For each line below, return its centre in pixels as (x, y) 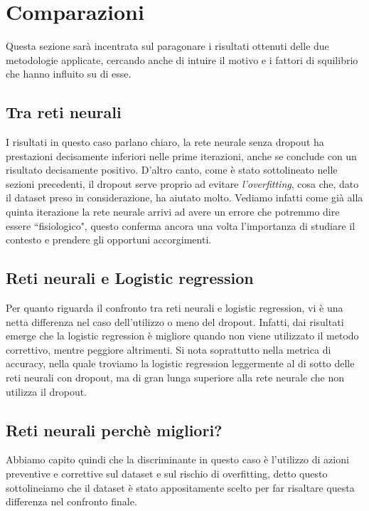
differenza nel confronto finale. (71, 501)
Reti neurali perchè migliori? (114, 430)
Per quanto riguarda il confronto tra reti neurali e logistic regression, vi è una (175, 308)
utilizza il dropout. (47, 391)
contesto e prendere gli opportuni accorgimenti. (109, 239)
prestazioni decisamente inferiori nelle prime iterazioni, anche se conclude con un (181, 156)
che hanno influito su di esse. (69, 74)
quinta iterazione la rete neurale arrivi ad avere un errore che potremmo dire (173, 212)
